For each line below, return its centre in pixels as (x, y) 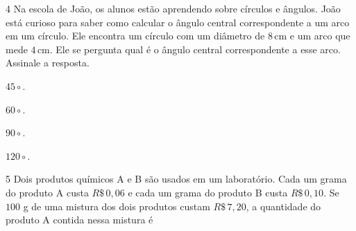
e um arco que (320, 36)
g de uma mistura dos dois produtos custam (117, 206)
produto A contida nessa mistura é (79, 220)
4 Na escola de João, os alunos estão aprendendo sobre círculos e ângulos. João (173, 8)
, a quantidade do (283, 206)
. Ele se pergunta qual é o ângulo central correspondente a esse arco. (195, 49)
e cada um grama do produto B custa (208, 192)
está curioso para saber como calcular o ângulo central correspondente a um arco (178, 22)
